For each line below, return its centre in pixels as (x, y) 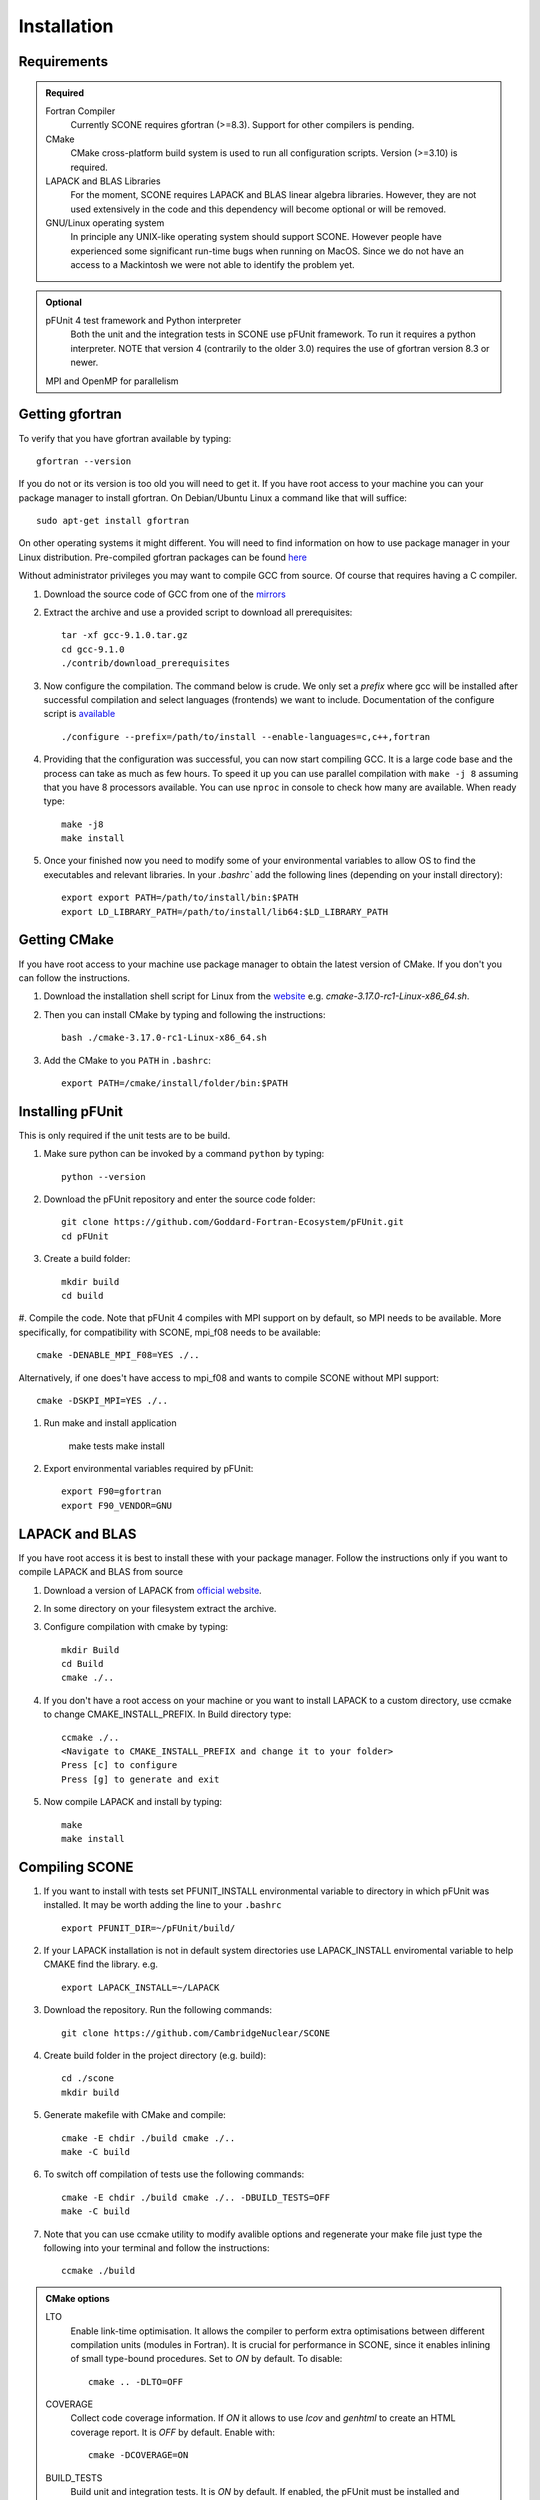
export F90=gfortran (111, 1491)
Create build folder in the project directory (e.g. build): (155, 2056)
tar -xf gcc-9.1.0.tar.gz (125, 635)
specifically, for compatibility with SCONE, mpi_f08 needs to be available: (169, 1332)
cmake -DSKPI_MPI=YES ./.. (102, 1400)
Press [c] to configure (119, 1765)
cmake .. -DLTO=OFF (136, 2381)
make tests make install (116, 1446)
